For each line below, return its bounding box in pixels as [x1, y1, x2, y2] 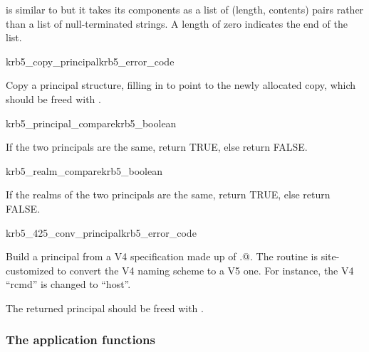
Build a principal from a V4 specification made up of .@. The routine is [6, 249, 318, 264]
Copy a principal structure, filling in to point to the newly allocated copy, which [6, 78, 356, 92]
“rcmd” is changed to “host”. [6, 277, 131, 292]
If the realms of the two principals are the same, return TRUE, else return [6, 187, 331, 202]
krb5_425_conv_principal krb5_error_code [6, 225, 197, 240]
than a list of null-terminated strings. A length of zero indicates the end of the [6, 16, 348, 31]
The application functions [6, 331, 155, 348]
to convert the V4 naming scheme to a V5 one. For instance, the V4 [57, 262, 354, 277]
